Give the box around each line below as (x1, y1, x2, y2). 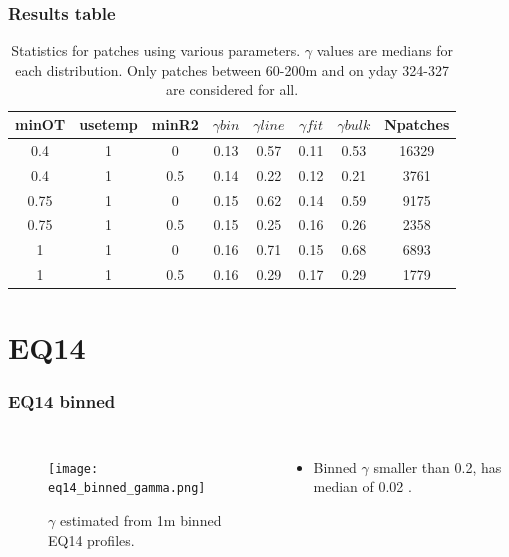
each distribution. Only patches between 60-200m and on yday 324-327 (15, 59, 450, 80)
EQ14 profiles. (48, 529, 135, 550)
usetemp (79, 114, 138, 134)
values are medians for (316, 40, 453, 61)
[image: (48, 461, 99, 476)
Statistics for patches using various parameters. (11, 40, 301, 61)
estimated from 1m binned (59, 510, 222, 531)
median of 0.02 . (313, 476, 412, 497)
